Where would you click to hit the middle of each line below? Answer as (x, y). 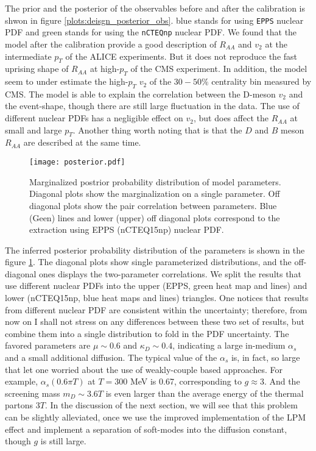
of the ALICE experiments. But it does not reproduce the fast (181, 56)
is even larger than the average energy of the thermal (205, 393)
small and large (33, 130)
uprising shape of (37, 69)
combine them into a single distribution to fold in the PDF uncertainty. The (147, 333)
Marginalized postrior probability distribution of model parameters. (155, 181)
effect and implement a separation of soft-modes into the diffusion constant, (146, 429)
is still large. (63, 441)
